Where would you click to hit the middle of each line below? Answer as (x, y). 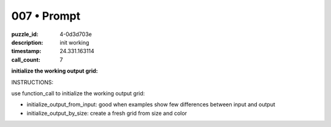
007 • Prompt (46, 16)
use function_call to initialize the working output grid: (78, 93)
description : (27, 42)
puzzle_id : (25, 34)
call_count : (26, 60)
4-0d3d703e (76, 34)
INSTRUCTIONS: (32, 82)
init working (74, 42)
